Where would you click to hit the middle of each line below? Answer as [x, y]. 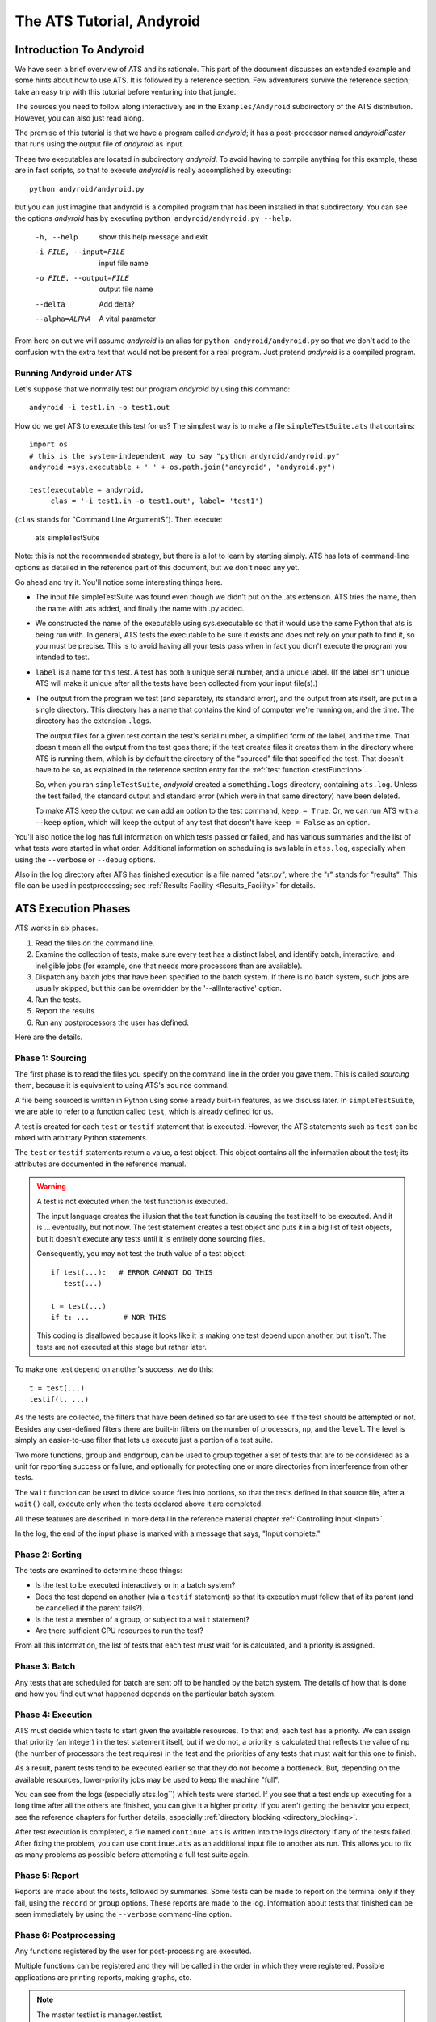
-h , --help [57, 237]
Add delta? [117, 304]
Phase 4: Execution [54, 1715]
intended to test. [63, 657]
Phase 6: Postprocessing [65, 1935]
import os [48, 444]
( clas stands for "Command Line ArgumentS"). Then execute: [119, 519]
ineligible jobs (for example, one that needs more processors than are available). [169, 966]
